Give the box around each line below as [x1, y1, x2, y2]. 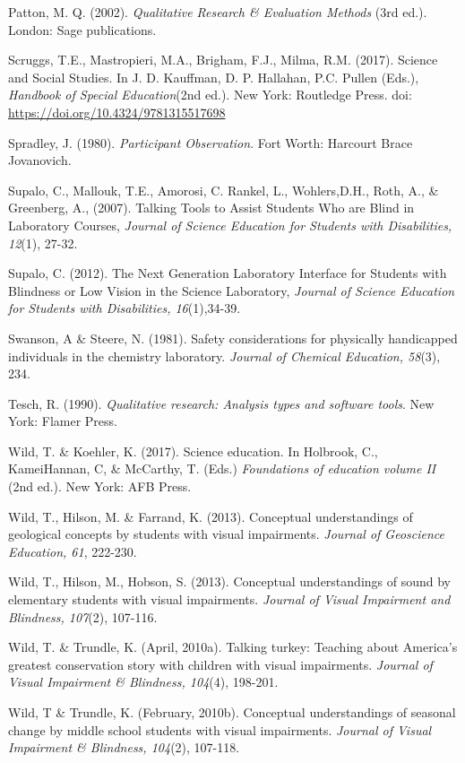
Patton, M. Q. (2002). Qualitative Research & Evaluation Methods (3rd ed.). [8, 3, 427, 21]
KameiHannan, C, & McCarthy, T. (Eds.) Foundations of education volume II [8, 459, 436, 478]
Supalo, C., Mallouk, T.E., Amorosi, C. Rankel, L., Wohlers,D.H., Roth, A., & [8, 180, 439, 199]
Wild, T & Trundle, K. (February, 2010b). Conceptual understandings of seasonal [8, 703, 456, 721]
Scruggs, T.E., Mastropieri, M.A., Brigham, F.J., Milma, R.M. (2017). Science [8, 50, 438, 69]
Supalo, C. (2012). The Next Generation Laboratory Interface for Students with [8, 264, 447, 282]
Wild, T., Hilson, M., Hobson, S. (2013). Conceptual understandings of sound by [8, 572, 452, 591]
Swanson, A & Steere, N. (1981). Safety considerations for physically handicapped [8, 328, 458, 347]
